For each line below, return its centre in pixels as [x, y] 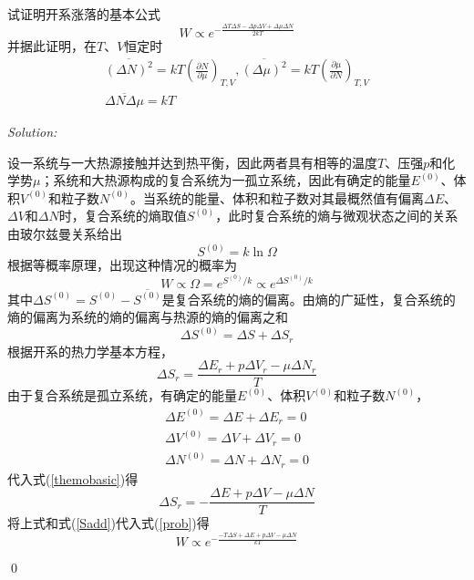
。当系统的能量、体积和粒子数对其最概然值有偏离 [278, 197]
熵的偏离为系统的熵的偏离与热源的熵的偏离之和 [148, 317]
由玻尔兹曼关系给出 [65, 234]
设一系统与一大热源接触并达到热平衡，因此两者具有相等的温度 [192, 162]
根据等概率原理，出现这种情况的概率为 [122, 265]
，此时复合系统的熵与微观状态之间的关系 [337, 216]
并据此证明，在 [52, 45]
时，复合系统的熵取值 [123, 216]
